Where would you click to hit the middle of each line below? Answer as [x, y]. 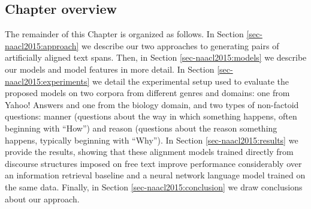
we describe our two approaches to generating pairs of [180, 45]
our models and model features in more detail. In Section [110, 69]
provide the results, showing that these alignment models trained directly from [149, 152]
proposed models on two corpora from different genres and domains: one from [147, 93]
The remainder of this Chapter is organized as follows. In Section [124, 34]
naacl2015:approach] [42, 45]
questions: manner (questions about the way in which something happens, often [151, 116]
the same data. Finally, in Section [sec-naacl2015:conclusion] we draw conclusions [154, 186]
